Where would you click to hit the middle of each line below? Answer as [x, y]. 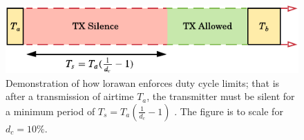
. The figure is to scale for [229, 111]
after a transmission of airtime [70, 96]
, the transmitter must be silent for [221, 96]
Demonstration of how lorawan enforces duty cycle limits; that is [143, 82]
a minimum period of [50, 111]
